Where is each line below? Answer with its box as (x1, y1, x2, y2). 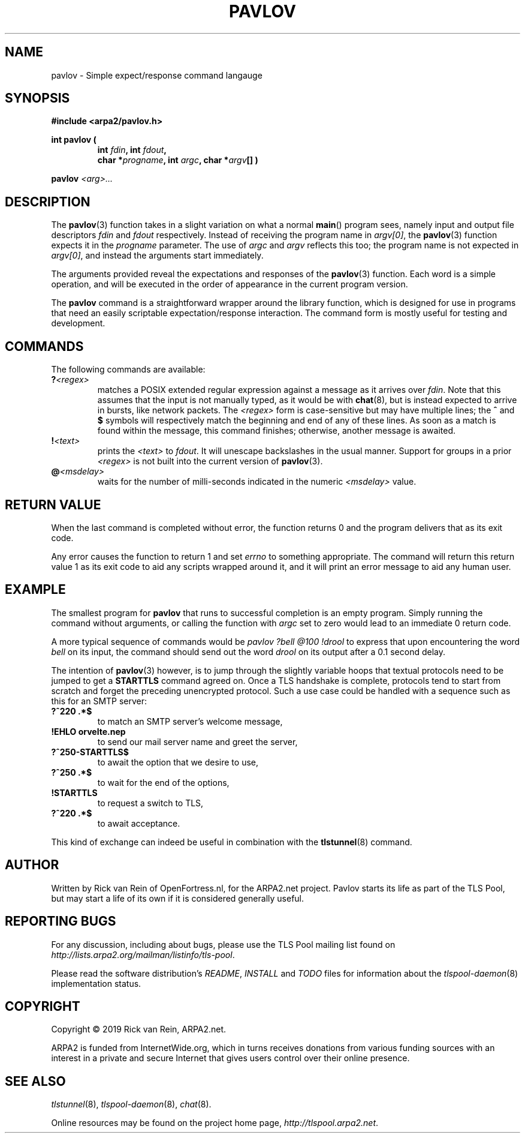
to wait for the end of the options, (97, 777, 230, 788)
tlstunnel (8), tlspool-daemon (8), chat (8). (51, 1099, 212, 1110)
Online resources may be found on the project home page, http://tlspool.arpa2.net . (51, 1118, 379, 1128)
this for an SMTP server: (51, 695, 147, 706)
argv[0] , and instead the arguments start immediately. (51, 250, 264, 261)
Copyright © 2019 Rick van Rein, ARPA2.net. (51, 1024, 227, 1035)
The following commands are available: (51, 364, 206, 375)
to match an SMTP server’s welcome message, (97, 716, 283, 726)
